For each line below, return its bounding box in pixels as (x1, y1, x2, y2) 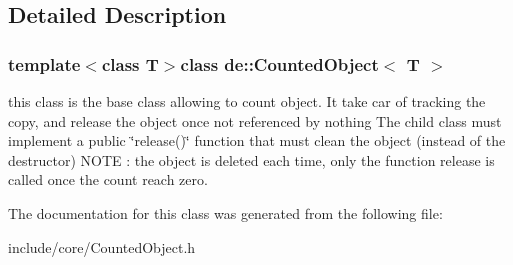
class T (101, 51, 159, 76)
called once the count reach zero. (8, 169, 208, 190)
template (8, 51, 81, 76)
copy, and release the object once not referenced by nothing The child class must (8, 110, 502, 131)
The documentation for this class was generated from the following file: (8, 202, 443, 223)
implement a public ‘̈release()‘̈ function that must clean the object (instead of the (8, 130, 506, 151)
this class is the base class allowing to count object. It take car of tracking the (8, 91, 486, 111)
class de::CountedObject (180, 51, 379, 76)
